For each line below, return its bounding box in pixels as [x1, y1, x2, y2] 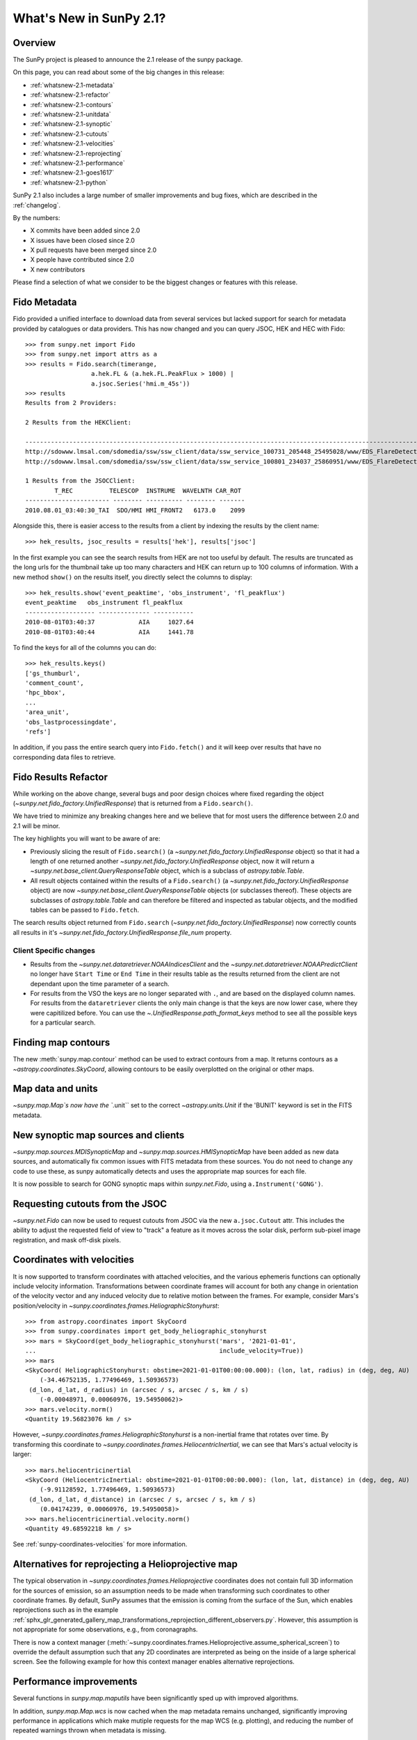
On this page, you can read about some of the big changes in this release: [13, 68, 225, 77]
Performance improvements [13, 1676, 138, 1688]
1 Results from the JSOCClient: [25, 477, 136, 485]
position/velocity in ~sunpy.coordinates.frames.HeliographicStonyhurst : [13, 1302, 220, 1310]
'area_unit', [25, 709, 69, 716]
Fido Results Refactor [13, 771, 108, 783]
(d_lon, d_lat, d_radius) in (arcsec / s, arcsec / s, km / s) [28, 1386, 250, 1393]
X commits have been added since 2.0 [30, 226, 140, 235]
